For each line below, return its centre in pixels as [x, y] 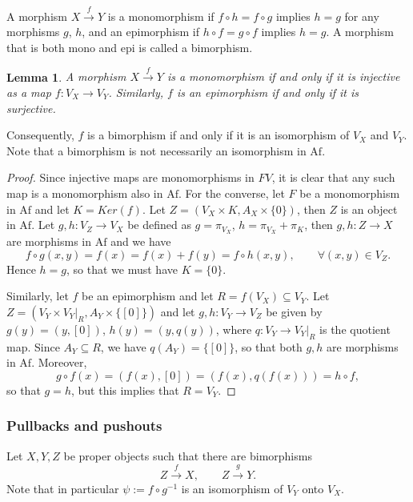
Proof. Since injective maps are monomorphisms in [130, 177]
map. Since [33, 346]
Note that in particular [63, 488]
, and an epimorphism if [141, 32]
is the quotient [355, 329]
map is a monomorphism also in [85, 193]
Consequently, [40, 135]
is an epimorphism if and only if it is [267, 92]
